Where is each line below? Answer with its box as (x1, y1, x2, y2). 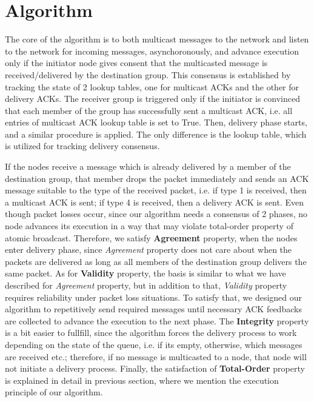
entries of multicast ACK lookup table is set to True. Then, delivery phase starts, (5, 116, 307, 129)
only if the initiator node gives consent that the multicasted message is (5, 56, 268, 69)
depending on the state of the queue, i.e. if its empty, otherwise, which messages (5, 338, 302, 350)
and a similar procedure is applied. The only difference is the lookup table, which (5, 127, 307, 140)
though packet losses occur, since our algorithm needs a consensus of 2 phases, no (5, 207, 307, 220)
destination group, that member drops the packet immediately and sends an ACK (5, 172, 309, 184)
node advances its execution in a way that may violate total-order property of (5, 219, 293, 232)
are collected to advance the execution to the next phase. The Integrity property (5, 314, 309, 327)
